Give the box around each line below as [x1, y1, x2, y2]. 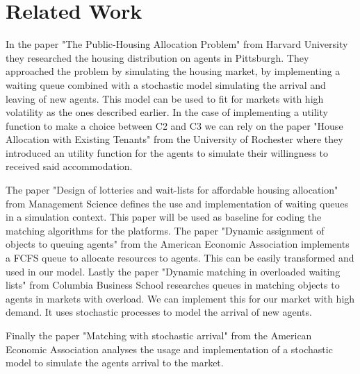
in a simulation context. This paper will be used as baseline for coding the [6, 210, 322, 224]
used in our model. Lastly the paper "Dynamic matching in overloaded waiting [6, 264, 341, 278]
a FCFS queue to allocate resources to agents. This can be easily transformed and [6, 250, 354, 265]
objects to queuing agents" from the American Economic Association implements [6, 237, 350, 251]
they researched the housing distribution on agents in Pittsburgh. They [6, 50, 309, 65]
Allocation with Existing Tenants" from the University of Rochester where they [6, 132, 343, 146]
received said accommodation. [6, 159, 133, 173]
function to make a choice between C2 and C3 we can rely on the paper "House [6, 118, 343, 133]
